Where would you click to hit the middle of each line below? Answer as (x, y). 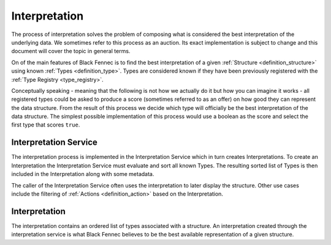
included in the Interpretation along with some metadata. (83, 174)
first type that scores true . (46, 125)
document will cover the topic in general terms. (71, 51)
